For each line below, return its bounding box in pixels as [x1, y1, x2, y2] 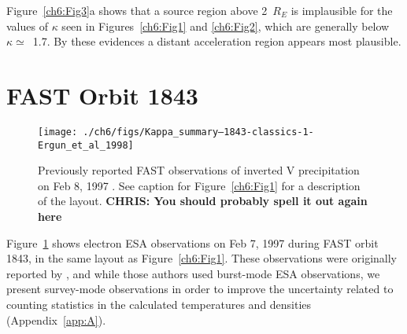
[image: [38, 126, 78, 138]
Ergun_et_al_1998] [38, 139, 134, 151]
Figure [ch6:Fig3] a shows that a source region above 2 [6, 2, 268, 18]
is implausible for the [290, 2, 393, 18]
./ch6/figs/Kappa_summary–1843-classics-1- [83, 126, 314, 138]
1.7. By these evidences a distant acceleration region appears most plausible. [32, 33, 401, 50]
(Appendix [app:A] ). [6, 311, 106, 328]
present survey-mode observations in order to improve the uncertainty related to [6, 281, 394, 297]
